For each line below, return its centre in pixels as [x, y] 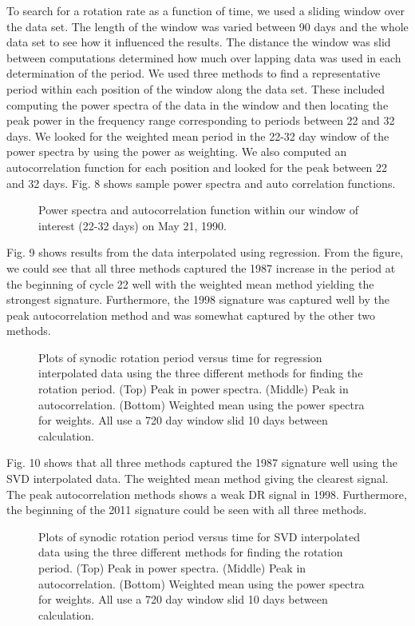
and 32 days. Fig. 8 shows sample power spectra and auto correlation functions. [201, 183]
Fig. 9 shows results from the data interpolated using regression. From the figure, [205, 252]
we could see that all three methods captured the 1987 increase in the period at [201, 267]
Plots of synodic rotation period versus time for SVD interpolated [200, 536]
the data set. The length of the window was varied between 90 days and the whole [207, 26]
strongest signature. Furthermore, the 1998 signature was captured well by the [198, 299]
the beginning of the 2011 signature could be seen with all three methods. [187, 510]
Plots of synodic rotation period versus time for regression [180, 357]
